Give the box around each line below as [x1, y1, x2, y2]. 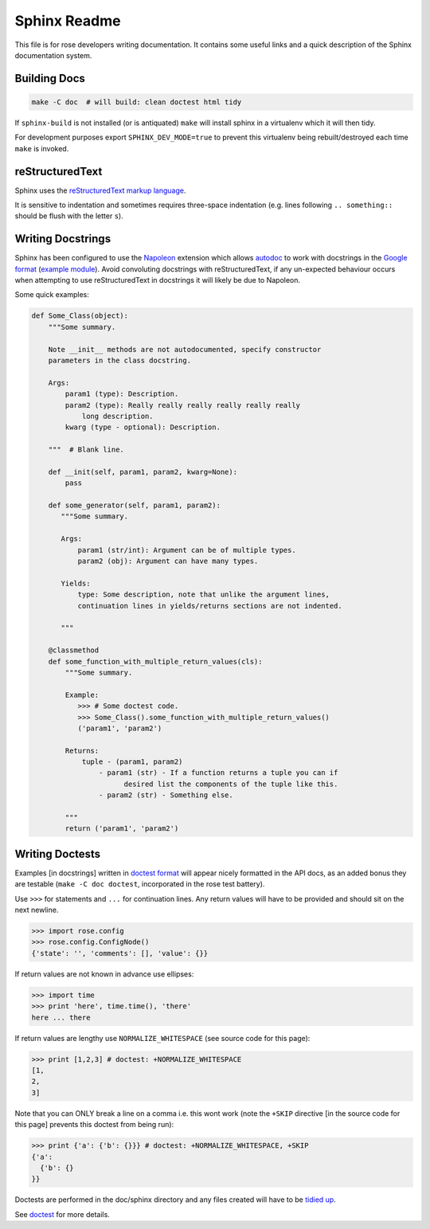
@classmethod [48, 646, 100, 655]
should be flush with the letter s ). [14, 211, 123, 221]
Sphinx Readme [14, 12, 121, 29]
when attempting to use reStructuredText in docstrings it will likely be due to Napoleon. [14, 276, 301, 285]
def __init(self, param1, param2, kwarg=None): [48, 467, 238, 476]
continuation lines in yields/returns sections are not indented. [77, 601, 342, 610]
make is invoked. [14, 143, 69, 153]
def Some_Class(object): [31, 311, 129, 320]
